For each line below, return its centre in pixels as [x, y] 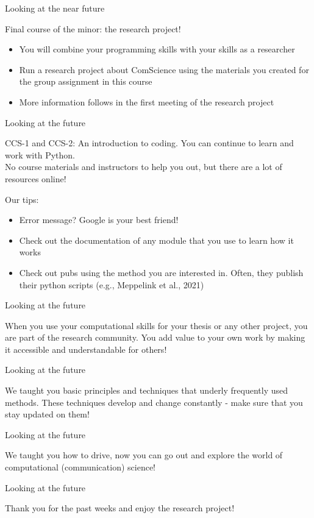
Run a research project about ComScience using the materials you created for [164, 69]
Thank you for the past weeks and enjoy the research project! [120, 508]
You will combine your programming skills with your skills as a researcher [157, 49]
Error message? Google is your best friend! [99, 220]
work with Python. [40, 154]
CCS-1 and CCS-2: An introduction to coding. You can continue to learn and [149, 143]
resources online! [36, 178]
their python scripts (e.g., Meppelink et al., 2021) [112, 284]
